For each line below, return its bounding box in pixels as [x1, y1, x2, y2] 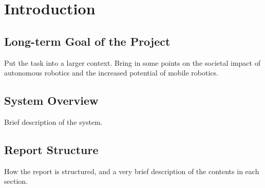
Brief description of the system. [4, 116, 103, 127]
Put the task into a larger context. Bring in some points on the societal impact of [4, 57, 260, 68]
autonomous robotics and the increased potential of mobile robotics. [4, 67, 218, 78]
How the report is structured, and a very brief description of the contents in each [4, 165, 259, 176]
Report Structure [4, 141, 99, 157]
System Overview [4, 92, 99, 108]
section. [4, 176, 28, 186]
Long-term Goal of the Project [4, 33, 171, 49]
